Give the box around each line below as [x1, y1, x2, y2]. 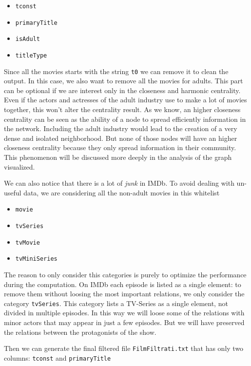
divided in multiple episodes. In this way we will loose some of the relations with [4, 308, 245, 318]
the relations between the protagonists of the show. [4, 327, 156, 337]
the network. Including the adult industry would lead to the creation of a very [4, 123, 237, 134]
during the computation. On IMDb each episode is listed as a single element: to [4, 279, 241, 289]
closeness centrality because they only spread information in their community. [4, 142, 236, 153]
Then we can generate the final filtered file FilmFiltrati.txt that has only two [4, 343, 244, 353]
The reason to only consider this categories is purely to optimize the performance [4, 270, 247, 280]
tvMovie [15, 239, 40, 246]
